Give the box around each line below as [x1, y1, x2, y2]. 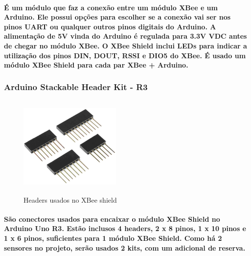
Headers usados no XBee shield [23, 194, 117, 205]
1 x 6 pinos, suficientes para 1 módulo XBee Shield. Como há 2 [4, 233, 222, 243]
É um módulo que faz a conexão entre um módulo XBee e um [4, 2, 218, 12]
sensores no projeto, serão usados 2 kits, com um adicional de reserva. [4, 242, 246, 253]
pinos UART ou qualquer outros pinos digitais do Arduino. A [4, 21, 216, 31]
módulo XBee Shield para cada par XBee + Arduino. [4, 60, 188, 70]
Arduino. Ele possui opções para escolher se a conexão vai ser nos [4, 12, 231, 22]
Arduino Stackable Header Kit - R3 [4, 80, 148, 93]
